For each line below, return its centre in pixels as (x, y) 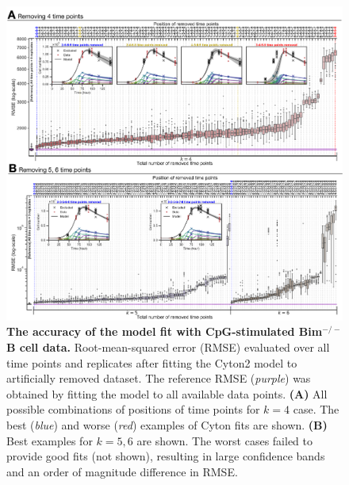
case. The (316, 409)
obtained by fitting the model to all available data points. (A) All (167, 393)
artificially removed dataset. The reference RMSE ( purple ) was (159, 378)
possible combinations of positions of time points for (133, 409)
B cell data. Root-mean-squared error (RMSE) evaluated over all (168, 347)
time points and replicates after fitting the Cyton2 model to (152, 362)
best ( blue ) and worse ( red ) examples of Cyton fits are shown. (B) (167, 424)
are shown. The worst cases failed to (224, 440)
